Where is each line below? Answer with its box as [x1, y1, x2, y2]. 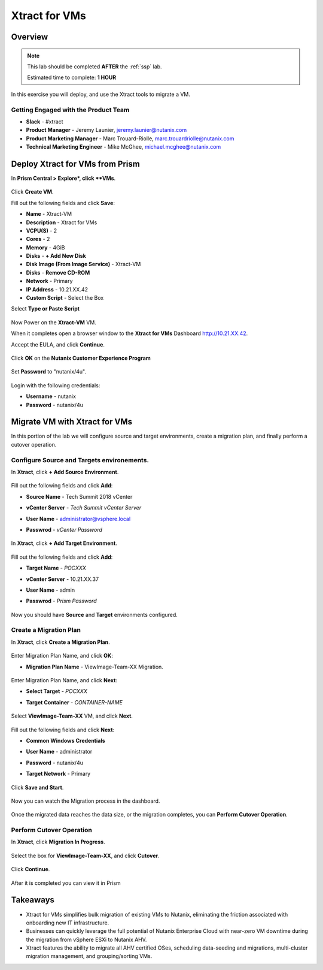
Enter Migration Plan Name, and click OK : [11, 652, 113, 659]
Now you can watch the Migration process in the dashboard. [11, 797, 160, 805]
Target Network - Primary [26, 770, 91, 778]
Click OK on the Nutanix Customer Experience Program [11, 354, 151, 362]
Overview [11, 32, 48, 42]
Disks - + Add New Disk [26, 252, 86, 260]
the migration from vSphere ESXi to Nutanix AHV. [26, 936, 147, 943]
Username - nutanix [26, 393, 76, 400]
